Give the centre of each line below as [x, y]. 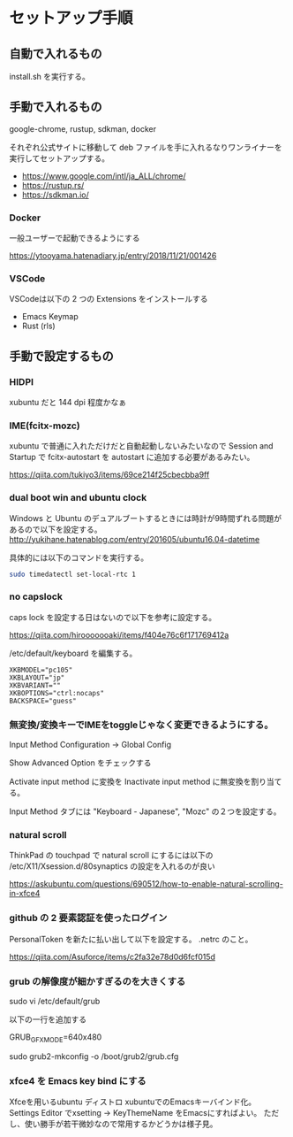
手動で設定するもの [61, 356]
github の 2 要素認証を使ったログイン [88, 918]
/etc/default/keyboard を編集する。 [73, 653]
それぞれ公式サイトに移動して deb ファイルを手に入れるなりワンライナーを [146, 147]
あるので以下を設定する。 [56, 529]
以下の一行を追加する [48, 1019]
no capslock [36, 596]
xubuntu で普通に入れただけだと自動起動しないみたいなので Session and [141, 446]
